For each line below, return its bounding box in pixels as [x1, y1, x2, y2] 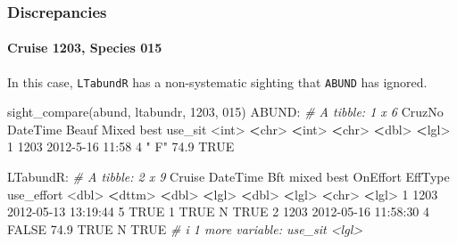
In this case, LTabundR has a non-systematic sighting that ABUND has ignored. [7, 72, 428, 91]
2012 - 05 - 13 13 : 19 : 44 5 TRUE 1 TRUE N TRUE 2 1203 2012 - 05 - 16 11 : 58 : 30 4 [7, 202, 430, 221]
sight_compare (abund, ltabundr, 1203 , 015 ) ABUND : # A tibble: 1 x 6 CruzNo [7, 102, 444, 121]
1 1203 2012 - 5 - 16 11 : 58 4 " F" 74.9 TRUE [7, 137, 235, 156]
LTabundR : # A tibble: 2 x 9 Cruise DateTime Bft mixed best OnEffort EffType [7, 167, 450, 186]
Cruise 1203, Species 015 [7, 38, 162, 57]
